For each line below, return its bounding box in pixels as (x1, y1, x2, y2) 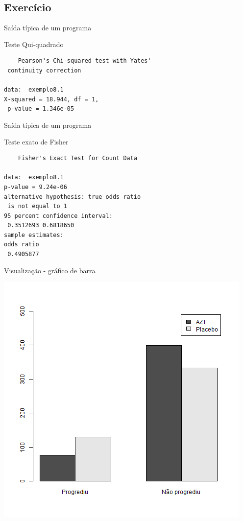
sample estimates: (4, 231, 64, 238)
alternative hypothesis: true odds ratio (4, 193, 141, 200)
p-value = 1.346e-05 (7, 105, 74, 113)
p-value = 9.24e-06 (4, 183, 67, 190)
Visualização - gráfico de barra (4, 265, 96, 275)
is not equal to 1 (7, 203, 67, 210)
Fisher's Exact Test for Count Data (18, 155, 138, 162)
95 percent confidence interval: (4, 212, 113, 219)
